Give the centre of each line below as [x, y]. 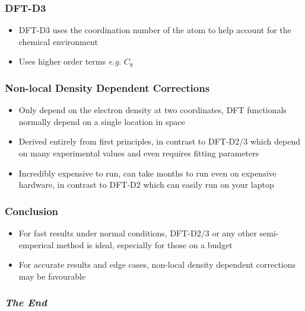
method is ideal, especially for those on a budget [144, 244]
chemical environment [58, 41]
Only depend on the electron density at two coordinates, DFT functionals [152, 110]
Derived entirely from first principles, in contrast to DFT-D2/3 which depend [159, 141]
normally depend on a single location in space [102, 121]
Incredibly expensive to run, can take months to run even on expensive [147, 173]
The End [26, 302]
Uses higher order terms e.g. [70, 61]
